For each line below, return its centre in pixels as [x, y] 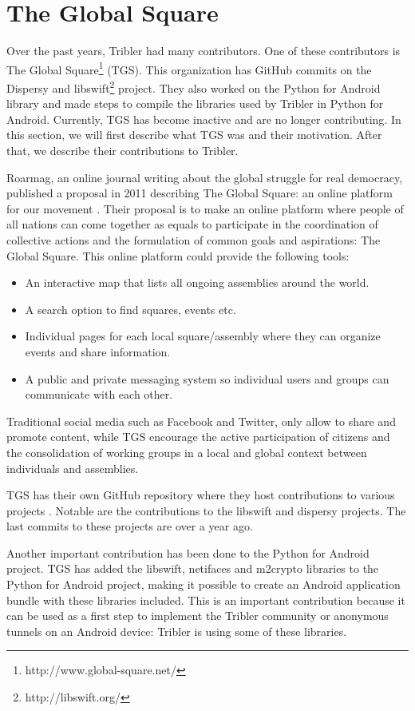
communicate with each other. [99, 394]
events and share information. [98, 351]
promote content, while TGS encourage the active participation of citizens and [198, 437]
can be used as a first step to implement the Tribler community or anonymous [198, 616]
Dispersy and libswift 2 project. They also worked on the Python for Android [194, 86]
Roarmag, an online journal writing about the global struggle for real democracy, [205, 177]
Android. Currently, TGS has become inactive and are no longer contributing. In [204, 119]
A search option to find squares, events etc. [130, 309]
